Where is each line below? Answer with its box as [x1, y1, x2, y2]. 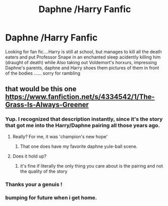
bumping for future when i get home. [5, 194, 97, 201]
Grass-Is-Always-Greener [5, 100, 89, 109]
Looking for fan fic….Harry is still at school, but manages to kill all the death [5, 48, 162, 55]
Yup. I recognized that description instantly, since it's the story [5, 116, 163, 123]
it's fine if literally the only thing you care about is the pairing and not [20, 163, 163, 169]
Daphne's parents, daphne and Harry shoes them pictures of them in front [5, 65, 159, 71]
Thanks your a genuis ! [5, 181, 63, 188]
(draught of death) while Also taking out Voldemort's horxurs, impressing [5, 59, 157, 65]
